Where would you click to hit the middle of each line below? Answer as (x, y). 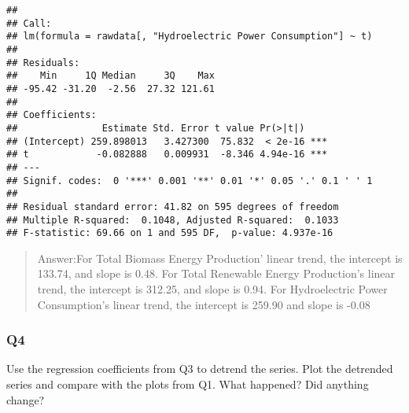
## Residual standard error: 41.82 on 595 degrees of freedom (173, 206)
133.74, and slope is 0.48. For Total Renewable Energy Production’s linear (216, 273)
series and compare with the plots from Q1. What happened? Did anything (188, 384)
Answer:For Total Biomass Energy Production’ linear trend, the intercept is (220, 258)
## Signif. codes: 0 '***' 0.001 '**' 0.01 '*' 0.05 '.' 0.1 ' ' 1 (190, 181)
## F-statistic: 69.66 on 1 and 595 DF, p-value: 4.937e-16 (170, 233)
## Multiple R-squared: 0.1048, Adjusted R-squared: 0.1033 (173, 220)
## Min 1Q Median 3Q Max (111, 76)
